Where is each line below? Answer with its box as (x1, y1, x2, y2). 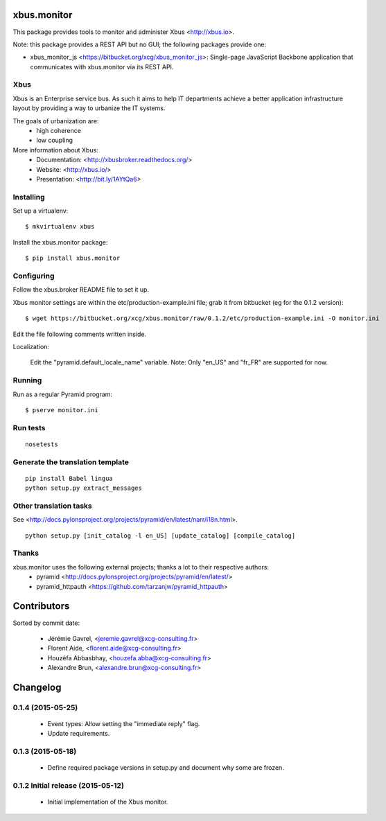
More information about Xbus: (12, 145, 98, 154)
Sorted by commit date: (12, 619, 80, 627)
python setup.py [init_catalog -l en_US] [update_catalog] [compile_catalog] (25, 531, 296, 540)
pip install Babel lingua (25, 475, 114, 482)
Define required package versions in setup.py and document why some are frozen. (47, 763, 284, 772)
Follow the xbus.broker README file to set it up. (12, 285, 149, 294)
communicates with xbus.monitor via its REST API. (30, 62, 174, 71)
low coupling (36, 136, 73, 145)
